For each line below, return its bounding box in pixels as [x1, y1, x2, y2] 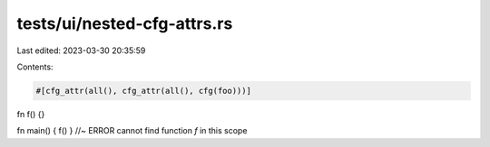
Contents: [16, 61, 54, 72]
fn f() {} [16, 108, 45, 119]
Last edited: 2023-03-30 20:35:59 [16, 45, 146, 56]
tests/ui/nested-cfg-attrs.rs [16, 14, 233, 33]
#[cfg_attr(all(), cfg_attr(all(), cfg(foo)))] [35, 86, 251, 96]
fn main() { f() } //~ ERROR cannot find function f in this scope [16, 125, 248, 136]
